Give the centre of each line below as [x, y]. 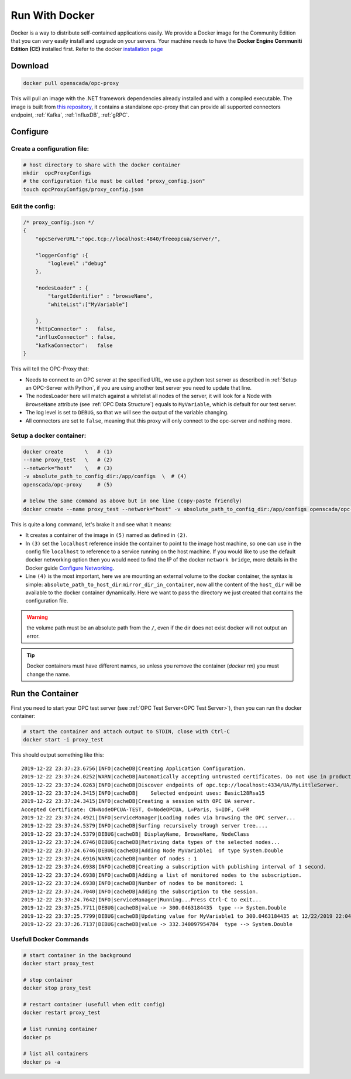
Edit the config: [33, 206]
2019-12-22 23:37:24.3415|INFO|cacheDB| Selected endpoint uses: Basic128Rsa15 [143, 793]
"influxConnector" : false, [76, 337]
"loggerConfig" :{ [62, 255]
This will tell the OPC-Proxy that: [50, 369]
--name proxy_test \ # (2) [68, 460]
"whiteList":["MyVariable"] [88, 304]
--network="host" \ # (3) [68, 468]
